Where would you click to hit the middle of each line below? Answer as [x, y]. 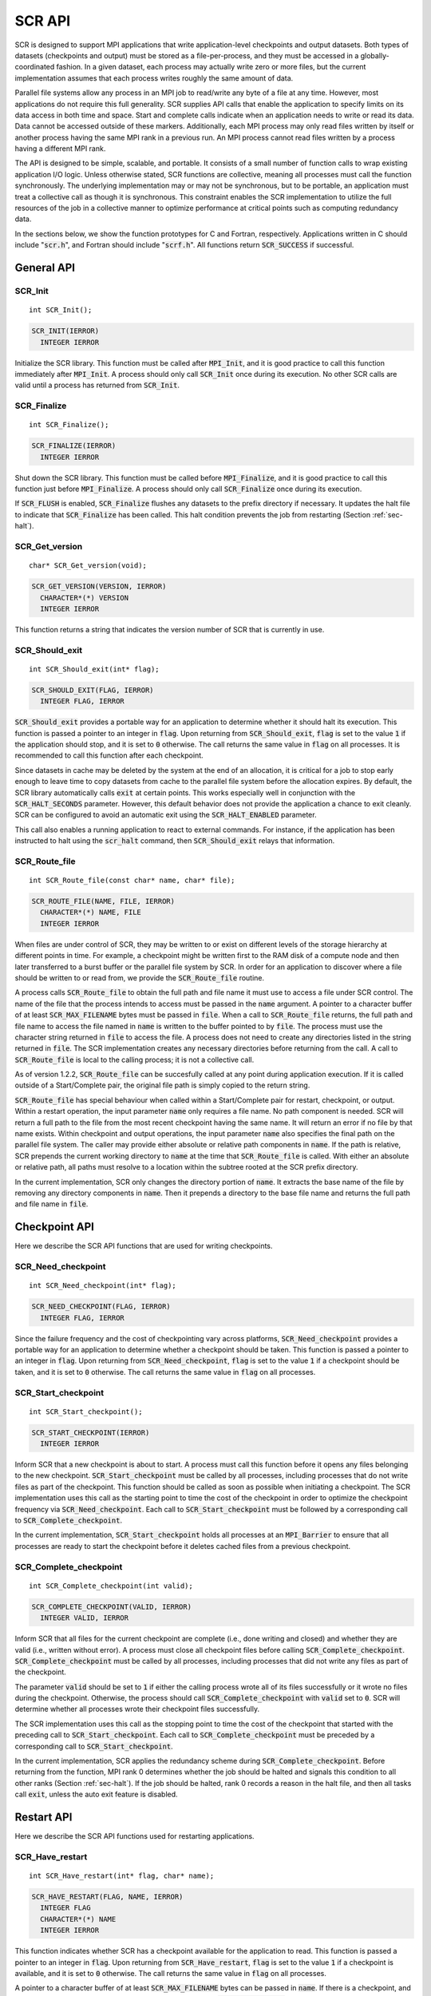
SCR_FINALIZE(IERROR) [74, 446]
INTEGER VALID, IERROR [85, 1618]
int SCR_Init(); [61, 310]
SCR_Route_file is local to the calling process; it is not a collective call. [134, 1059]
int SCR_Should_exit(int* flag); [94, 669]
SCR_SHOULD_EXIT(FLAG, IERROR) [93, 690]
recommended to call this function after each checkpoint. [109, 755]
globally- [375, 55]
